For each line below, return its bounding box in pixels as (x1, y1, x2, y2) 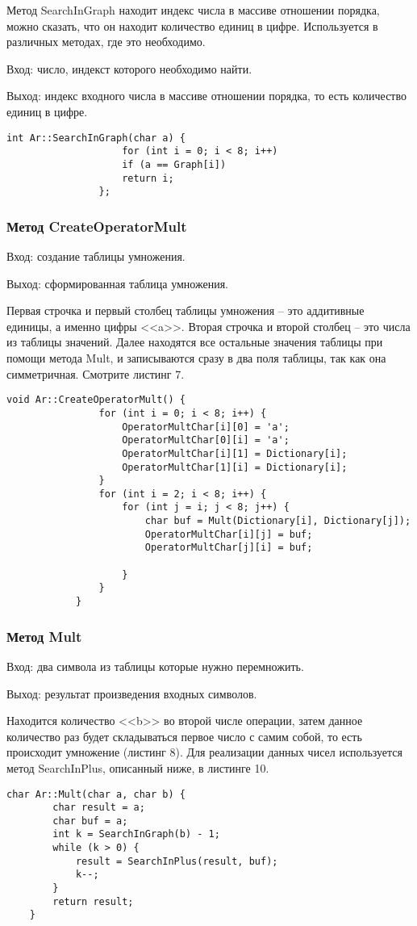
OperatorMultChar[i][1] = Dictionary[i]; (122, 447, 348, 459)
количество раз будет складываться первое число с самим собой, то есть (6, 727, 362, 744)
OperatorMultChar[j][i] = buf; (144, 542, 313, 554)
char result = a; (52, 802, 145, 814)
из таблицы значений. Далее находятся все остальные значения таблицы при (6, 333, 383, 350)
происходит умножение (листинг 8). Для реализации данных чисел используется (6, 744, 402, 760)
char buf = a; (52, 815, 128, 827)
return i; (122, 172, 174, 184)
